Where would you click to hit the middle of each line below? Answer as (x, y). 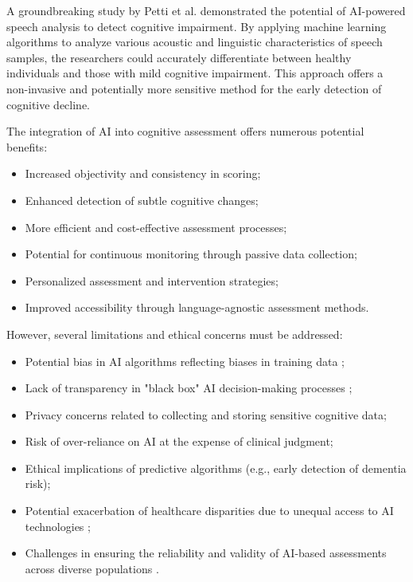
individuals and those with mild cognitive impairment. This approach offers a (195, 73)
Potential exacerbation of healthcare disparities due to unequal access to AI (209, 511)
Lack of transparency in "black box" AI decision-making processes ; (189, 388)
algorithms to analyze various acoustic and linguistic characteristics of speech (195, 42)
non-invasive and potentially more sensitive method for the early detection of (194, 88)
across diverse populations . (92, 568)
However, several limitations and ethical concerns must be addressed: (175, 334)
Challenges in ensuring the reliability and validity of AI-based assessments (206, 553)
